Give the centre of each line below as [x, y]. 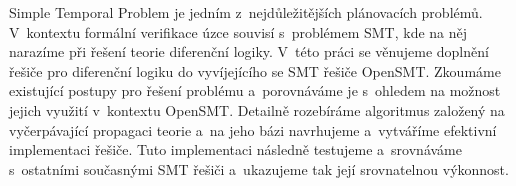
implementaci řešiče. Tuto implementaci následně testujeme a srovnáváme [235, 149]
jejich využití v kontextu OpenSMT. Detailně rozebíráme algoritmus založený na [257, 109]
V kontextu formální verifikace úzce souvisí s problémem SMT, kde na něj [238, 31]
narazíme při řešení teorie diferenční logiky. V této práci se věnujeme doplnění [249, 51]
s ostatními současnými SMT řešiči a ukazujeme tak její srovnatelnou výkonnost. [259, 168]
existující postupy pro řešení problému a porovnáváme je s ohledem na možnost [255, 90]
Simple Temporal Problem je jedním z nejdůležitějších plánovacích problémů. [246, 12]
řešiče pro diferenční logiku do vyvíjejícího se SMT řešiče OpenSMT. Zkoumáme [255, 70]
